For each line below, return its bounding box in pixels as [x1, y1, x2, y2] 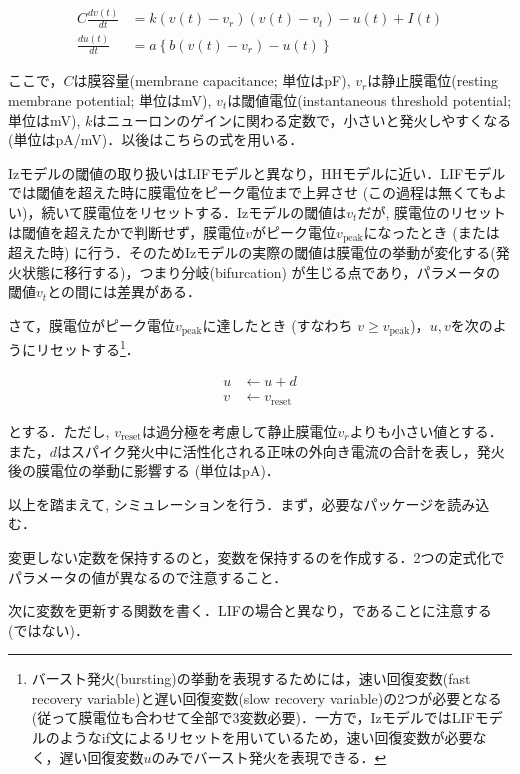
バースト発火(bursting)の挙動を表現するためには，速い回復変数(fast [31, 668, 471, 689]
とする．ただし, [8, 420, 110, 441]
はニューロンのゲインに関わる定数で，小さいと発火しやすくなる [92, 109, 512, 130]
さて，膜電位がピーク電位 [8, 314, 176, 335]
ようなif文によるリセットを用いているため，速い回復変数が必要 [59, 727, 473, 748]
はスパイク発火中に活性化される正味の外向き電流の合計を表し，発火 [57, 440, 505, 461]
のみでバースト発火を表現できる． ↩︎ [151, 746, 387, 767]
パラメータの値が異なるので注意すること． [8, 566, 288, 587]
